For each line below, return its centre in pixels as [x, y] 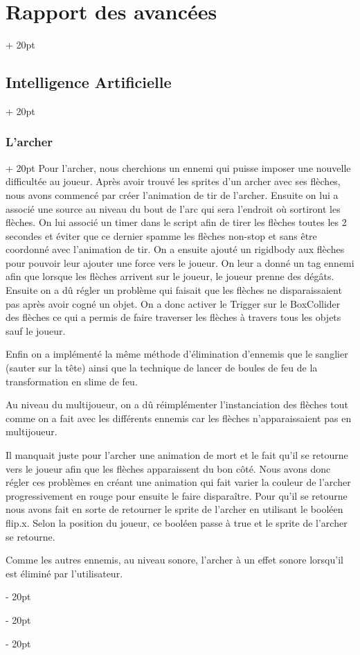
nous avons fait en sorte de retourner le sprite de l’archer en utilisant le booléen [174, 509]
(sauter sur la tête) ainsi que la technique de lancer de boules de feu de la [162, 368]
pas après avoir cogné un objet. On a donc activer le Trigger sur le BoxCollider [173, 303]
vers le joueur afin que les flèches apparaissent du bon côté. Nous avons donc [168, 468]
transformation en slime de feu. [72, 381]
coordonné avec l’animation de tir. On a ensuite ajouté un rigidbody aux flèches [175, 249]
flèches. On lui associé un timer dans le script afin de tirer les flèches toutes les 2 [176, 222]
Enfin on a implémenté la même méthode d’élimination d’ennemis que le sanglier [177, 354]
